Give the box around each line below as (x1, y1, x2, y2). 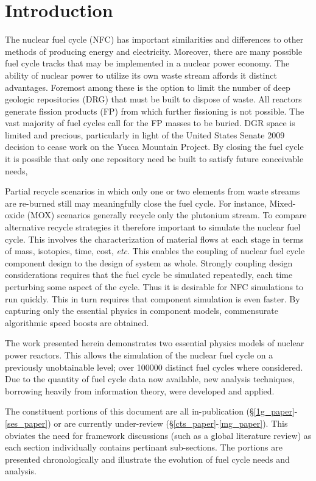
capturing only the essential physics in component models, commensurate (5, 304, 278, 317)
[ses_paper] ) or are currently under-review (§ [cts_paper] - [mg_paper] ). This (5, 416, 288, 429)
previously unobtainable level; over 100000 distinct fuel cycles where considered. (5, 360, 303, 373)
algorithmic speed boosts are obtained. (5, 316, 149, 329)
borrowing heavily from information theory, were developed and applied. (5, 384, 275, 397)
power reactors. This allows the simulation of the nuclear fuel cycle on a (5, 348, 273, 361)
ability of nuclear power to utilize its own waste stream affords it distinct (5, 68, 277, 81)
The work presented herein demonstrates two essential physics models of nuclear (5, 337, 304, 349)
